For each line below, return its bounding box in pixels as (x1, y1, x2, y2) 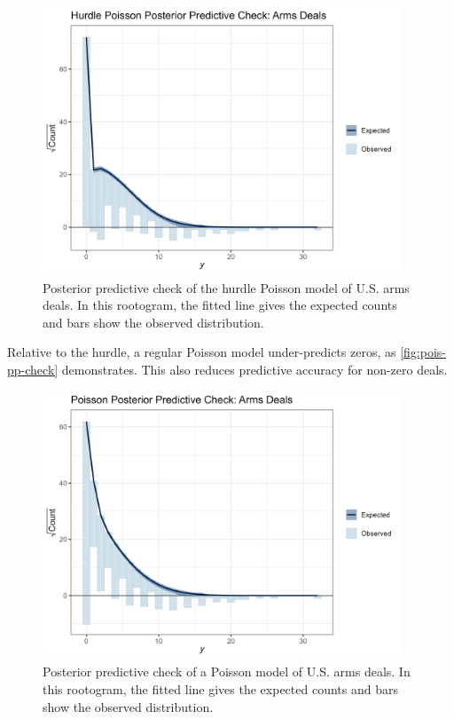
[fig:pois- (400, 343, 446, 361)
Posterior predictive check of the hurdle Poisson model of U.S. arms (43, 278, 410, 296)
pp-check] (7, 360, 59, 379)
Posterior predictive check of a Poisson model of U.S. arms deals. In (43, 662, 411, 681)
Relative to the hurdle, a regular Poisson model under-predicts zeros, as (7, 343, 396, 361)
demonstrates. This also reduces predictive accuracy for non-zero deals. (61, 360, 448, 379)
